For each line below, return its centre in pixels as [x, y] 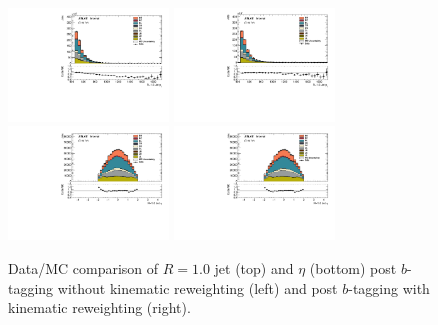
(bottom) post [353, 267]
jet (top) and [254, 267]
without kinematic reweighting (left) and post [197, 287]
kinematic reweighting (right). [99, 307]
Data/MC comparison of [83, 267]
